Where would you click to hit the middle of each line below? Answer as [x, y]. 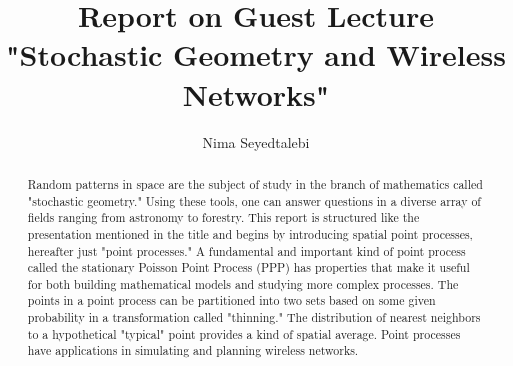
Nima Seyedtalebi [256, 141]
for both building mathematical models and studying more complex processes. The [243, 283]
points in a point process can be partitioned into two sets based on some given [231, 300]
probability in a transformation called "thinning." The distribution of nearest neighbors [254, 317]
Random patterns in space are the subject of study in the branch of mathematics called [255, 183]
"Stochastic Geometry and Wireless [256, 54]
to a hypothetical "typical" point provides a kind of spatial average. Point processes [244, 333]
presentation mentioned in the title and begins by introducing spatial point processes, [250, 233]
